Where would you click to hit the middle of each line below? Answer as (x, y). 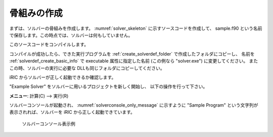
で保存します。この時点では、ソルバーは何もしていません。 (71, 35)
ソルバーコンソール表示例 (49, 123)
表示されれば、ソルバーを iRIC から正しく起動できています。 (72, 112)
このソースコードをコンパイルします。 (49, 44)
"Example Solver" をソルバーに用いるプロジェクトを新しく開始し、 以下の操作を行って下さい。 (108, 86)
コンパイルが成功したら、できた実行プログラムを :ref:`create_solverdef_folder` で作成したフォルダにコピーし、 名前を (132, 54)
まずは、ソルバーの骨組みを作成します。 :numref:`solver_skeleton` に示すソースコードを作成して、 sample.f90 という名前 (136, 28)
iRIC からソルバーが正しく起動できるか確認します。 (63, 77)
